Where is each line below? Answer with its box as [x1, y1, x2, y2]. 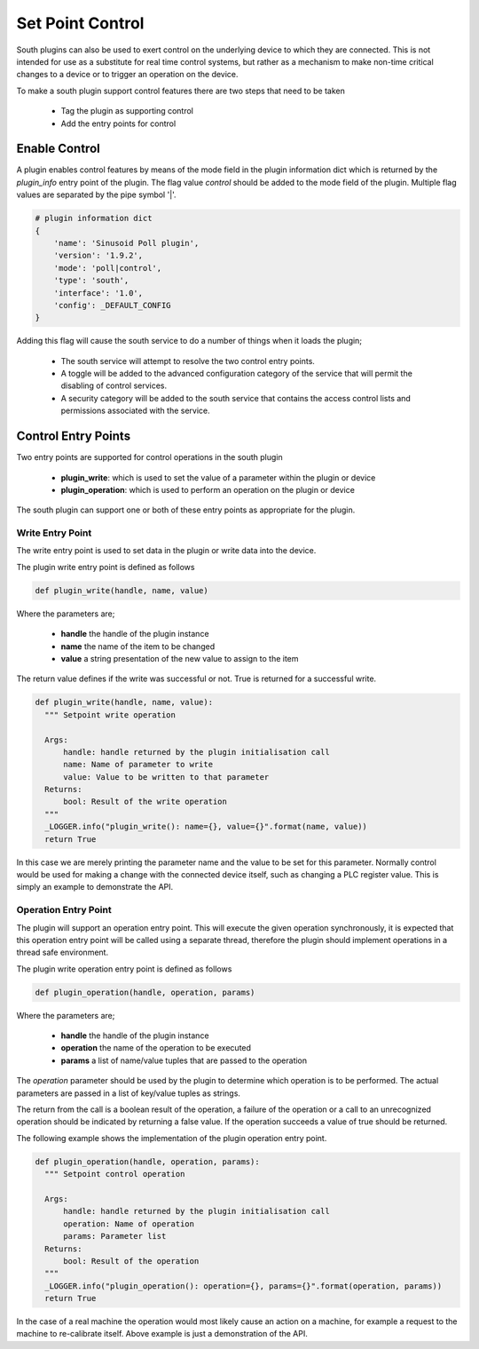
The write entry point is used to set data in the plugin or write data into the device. [16, 545, 317, 556]
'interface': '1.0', [53, 288, 144, 298]
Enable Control [16, 141, 101, 156]
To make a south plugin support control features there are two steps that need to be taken [16, 85, 345, 96]
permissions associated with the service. [60, 405, 210, 417]
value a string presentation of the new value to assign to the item [60, 653, 299, 663]
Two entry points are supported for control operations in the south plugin [16, 452, 283, 463]
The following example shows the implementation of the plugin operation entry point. [16, 1132, 327, 1143]
